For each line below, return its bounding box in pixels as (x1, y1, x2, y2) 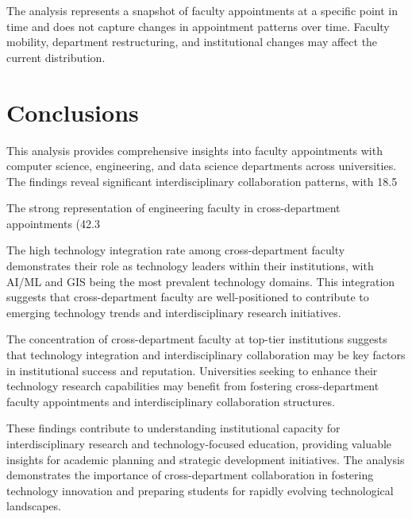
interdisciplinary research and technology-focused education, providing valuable (6, 436, 392, 451)
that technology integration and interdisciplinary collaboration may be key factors (6, 347, 406, 363)
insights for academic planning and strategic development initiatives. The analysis (6, 451, 405, 467)
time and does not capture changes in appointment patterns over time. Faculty (6, 17, 390, 34)
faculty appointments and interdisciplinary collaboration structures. (6, 393, 335, 409)
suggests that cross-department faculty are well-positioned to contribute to (6, 289, 369, 305)
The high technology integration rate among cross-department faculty (6, 242, 345, 258)
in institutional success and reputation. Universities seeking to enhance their (6, 362, 378, 378)
